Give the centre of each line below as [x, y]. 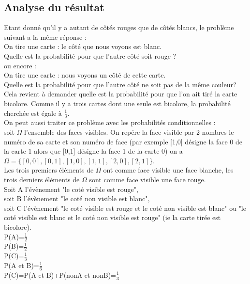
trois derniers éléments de [42, 179]
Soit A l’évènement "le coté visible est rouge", [71, 189]
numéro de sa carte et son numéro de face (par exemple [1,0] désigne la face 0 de [123, 141]
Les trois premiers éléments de [49, 170]
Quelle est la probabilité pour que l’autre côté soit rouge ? [90, 55]
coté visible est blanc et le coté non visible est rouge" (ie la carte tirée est [112, 217]
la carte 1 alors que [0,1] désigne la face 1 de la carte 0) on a [93, 151]
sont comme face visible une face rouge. [147, 179]
